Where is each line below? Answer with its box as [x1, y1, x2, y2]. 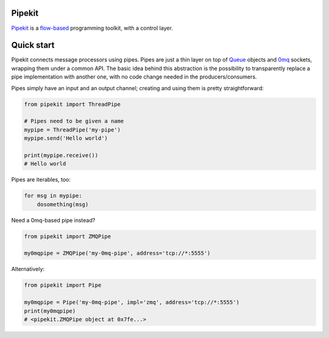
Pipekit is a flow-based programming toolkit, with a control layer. [11, 24, 173, 32]
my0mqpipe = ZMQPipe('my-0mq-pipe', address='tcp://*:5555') [24, 250, 211, 257]
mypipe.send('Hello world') [24, 135, 108, 142]
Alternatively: [11, 266, 45, 273]
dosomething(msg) [37, 201, 89, 208]
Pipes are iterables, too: [11, 176, 71, 183]
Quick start [11, 40, 55, 51]
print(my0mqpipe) [24, 308, 76, 314]
